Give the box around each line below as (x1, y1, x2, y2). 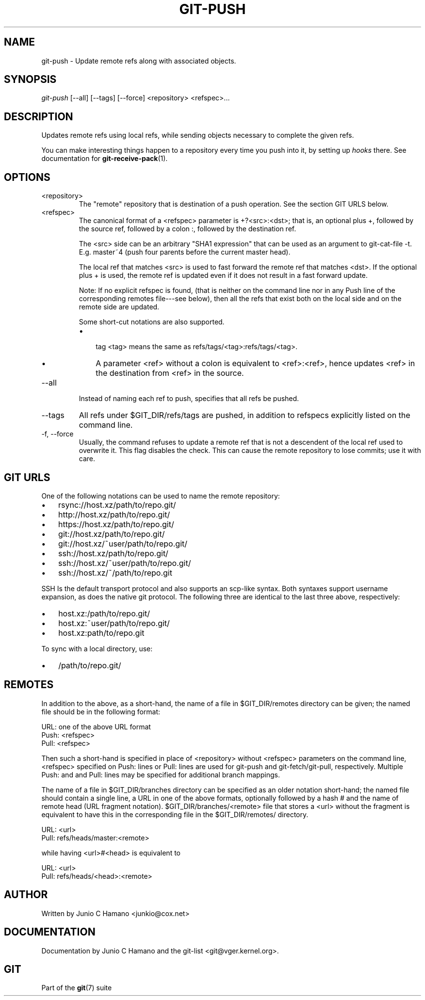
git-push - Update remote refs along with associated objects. (41, 56, 236, 65)
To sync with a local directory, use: (41, 644, 153, 653)
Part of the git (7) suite (41, 984, 112, 992)
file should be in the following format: (41, 707, 161, 716)
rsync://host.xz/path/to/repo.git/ (58, 500, 176, 510)
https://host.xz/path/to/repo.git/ (58, 519, 174, 529)
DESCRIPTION (4, 110, 73, 123)
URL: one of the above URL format (41, 722, 151, 731)
